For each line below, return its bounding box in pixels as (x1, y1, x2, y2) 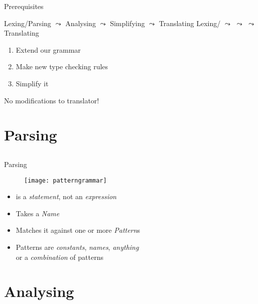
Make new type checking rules (16, 61, 108, 72)
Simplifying (110, 18, 145, 28)
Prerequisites (4, 1, 44, 11)
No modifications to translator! (4, 95, 99, 105)
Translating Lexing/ (159, 18, 221, 28)
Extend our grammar (16, 44, 81, 55)
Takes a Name (16, 208, 60, 218)
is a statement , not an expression (16, 191, 116, 202)
